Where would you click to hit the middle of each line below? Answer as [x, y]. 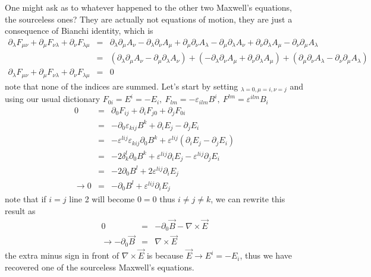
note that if [26, 199]
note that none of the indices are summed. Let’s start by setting [122, 86]
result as [20, 210]
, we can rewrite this [248, 199]
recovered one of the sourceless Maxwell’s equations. [100, 267]
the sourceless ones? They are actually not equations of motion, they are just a [149, 19]
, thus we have [266, 255]
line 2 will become [102, 199]
